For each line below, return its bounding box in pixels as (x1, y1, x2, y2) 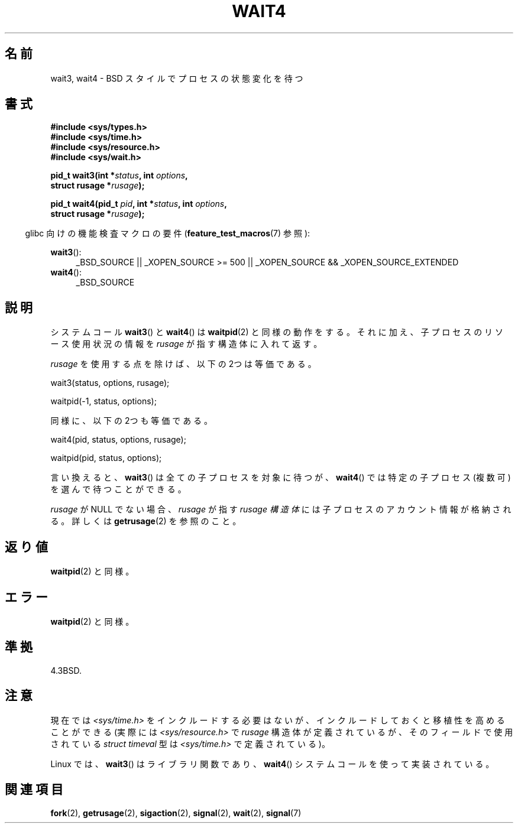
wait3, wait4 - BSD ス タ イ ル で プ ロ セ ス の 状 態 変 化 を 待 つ (50, 73, 303, 83)
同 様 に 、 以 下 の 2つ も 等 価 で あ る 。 (50, 415, 213, 426)
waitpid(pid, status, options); (50, 453, 162, 463)
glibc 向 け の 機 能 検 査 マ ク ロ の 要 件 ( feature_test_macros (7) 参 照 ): (25, 228, 310, 239)
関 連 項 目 (5, 782, 63, 797)
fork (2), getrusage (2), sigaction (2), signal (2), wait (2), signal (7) (50, 807, 302, 818)
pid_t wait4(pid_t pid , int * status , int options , (50, 199, 227, 209)
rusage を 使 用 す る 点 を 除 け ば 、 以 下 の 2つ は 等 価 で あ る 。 (50, 359, 316, 369)
